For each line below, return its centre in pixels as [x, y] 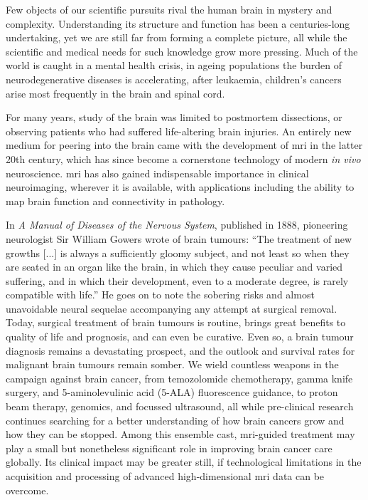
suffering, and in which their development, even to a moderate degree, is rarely [177, 280]
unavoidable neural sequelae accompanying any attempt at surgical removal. [172, 308]
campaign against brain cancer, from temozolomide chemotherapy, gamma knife [179, 378]
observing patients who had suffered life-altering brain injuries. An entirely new [179, 131]
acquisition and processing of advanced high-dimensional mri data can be [165, 476]
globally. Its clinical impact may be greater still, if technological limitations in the [184, 462]
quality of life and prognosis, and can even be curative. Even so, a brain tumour [180, 337]
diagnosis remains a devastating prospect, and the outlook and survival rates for [180, 350]
